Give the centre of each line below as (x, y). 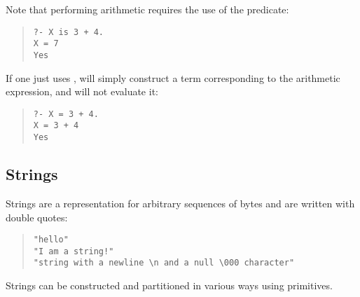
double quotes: (37, 217)
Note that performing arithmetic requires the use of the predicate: (147, 9)
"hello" (51, 240)
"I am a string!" (74, 251)
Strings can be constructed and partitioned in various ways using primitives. (169, 285)
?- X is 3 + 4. (69, 32)
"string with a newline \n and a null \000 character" (164, 263)
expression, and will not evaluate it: (82, 91)
